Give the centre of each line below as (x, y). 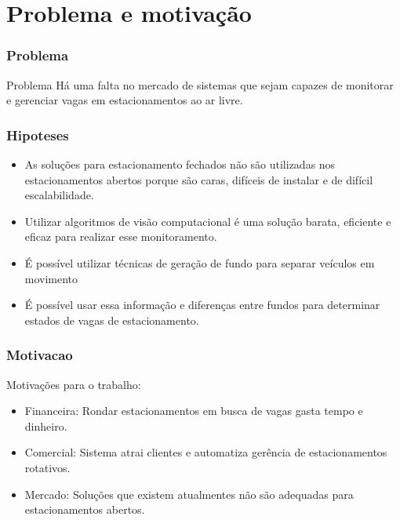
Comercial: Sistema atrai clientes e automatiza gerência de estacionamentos (206, 452)
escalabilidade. (59, 195)
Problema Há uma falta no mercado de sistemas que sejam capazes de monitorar (200, 84)
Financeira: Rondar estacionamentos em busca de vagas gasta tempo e (194, 411)
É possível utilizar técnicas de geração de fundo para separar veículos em (200, 262)
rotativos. (47, 467)
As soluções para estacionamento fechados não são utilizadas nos (180, 164)
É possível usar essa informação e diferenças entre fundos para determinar (202, 305)
